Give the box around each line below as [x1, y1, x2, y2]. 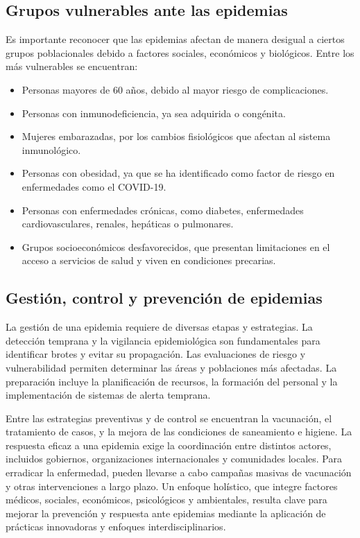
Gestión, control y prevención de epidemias [6, 287, 323, 309]
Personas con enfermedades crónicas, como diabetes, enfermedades [22, 202, 304, 217]
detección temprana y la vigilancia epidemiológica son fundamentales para [6, 333, 320, 347]
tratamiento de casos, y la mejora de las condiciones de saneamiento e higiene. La [6, 424, 352, 439]
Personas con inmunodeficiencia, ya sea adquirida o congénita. [22, 105, 286, 120]
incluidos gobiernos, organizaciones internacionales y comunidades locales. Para [6, 451, 342, 466]
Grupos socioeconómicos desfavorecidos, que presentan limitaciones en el [22, 239, 330, 254]
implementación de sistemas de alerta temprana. [6, 388, 211, 402]
